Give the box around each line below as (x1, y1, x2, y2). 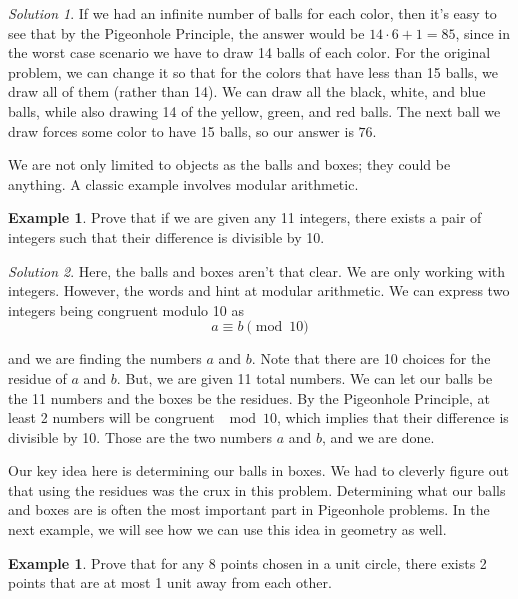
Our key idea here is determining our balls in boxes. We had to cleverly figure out (8, 460, 509, 481)
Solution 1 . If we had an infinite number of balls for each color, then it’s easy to (8, 3, 497, 23)
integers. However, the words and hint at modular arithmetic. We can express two (8, 280, 510, 301)
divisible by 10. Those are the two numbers (8, 426, 272, 447)
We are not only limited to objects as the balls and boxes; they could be (8, 154, 451, 175)
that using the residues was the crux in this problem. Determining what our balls (8, 479, 506, 500)
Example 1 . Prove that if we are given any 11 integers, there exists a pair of (8, 207, 482, 228)
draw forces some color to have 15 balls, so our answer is (8, 120, 354, 141)
